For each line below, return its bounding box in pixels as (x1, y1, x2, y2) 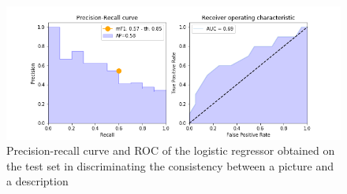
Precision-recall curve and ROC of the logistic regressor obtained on (6, 142, 335, 159)
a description (6, 173, 69, 189)
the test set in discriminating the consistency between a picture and (6, 157, 334, 174)
